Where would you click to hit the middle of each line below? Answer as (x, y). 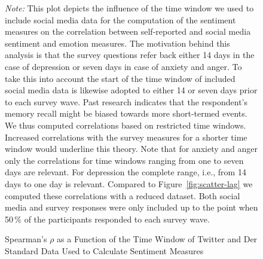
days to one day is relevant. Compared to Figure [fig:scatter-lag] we (129, 183)
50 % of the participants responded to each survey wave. (107, 219)
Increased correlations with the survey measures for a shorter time (126, 137)
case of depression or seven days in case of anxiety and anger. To (123, 66)
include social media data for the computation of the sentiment (120, 19)
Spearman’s (26, 239)
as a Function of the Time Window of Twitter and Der (157, 239)
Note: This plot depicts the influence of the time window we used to (129, 8)
